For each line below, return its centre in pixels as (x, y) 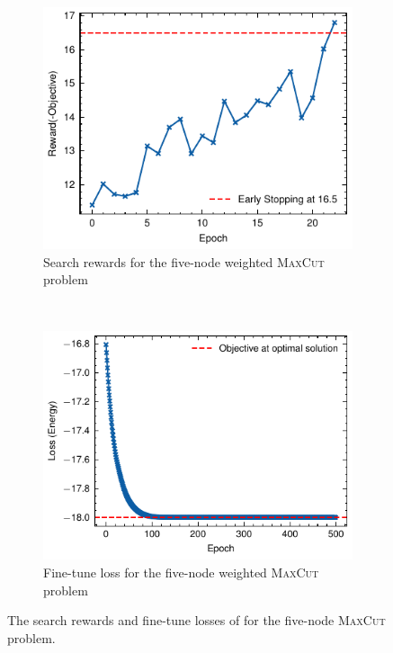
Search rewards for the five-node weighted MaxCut (184, 261)
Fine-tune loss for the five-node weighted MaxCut (181, 572)
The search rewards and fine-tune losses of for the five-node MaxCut (196, 620)
